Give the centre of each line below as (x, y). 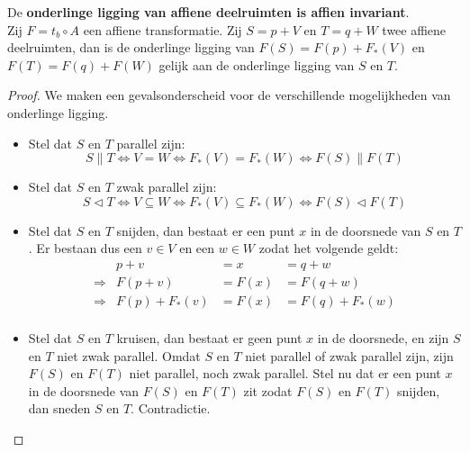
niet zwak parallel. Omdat (129, 355)
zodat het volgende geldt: (329, 248)
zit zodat (268, 390)
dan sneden (59, 408)
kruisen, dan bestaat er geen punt (209, 338)
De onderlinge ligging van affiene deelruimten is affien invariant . (208, 12)
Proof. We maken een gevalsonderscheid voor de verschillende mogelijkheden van (229, 95)
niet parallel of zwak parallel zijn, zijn (349, 355)
